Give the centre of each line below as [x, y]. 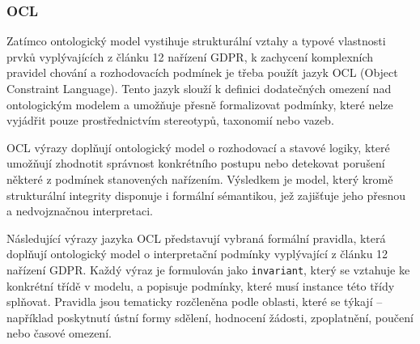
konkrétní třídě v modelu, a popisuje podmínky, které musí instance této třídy [201, 285]
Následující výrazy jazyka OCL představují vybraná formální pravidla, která [196, 238]
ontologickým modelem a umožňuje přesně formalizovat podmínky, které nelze [200, 104]
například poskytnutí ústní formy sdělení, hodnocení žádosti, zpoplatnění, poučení [210, 317]
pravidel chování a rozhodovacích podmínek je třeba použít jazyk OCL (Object [202, 72]
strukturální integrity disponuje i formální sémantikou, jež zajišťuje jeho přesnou [206, 195]
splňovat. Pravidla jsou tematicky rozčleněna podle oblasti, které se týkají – [195, 302]
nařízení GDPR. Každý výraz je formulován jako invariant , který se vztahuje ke [208, 269]
